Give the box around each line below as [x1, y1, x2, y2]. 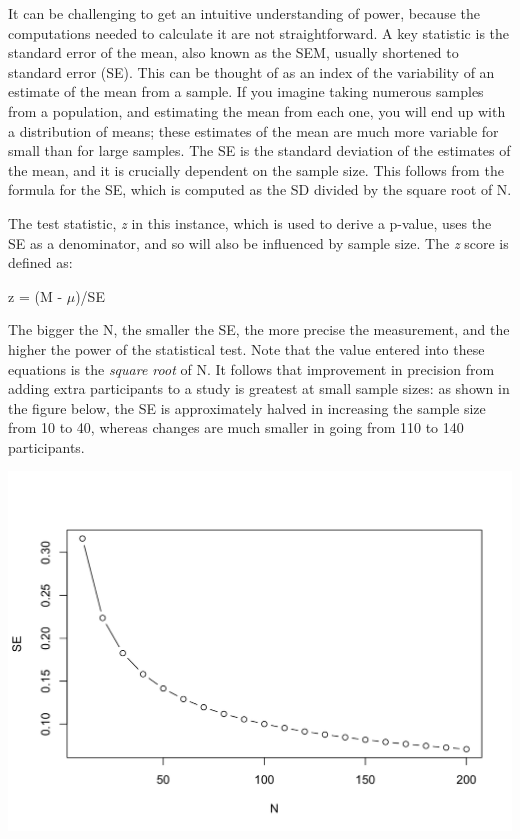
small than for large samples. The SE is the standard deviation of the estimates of [8, 140, 511, 161]
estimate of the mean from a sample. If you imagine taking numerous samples [8, 81, 484, 102]
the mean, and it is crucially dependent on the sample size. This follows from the [8, 159, 504, 180]
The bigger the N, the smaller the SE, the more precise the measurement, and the [8, 319, 510, 340]
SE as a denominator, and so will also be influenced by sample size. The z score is [8, 232, 509, 253]
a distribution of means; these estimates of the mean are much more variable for [8, 120, 499, 141]
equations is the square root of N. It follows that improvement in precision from [8, 358, 495, 379]
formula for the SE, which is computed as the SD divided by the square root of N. [8, 179, 512, 200]
